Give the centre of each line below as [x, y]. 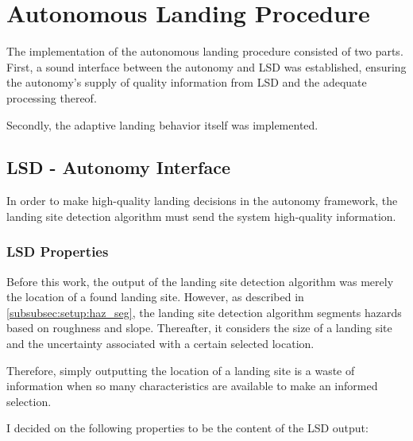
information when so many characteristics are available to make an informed [192, 386]
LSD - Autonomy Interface [119, 167]
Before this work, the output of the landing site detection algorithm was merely [200, 281]
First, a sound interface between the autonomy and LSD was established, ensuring [206, 66]
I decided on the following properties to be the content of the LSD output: [187, 428]
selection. [29, 401]
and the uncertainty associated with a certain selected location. [160, 344]
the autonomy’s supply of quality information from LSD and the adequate [187, 82]
